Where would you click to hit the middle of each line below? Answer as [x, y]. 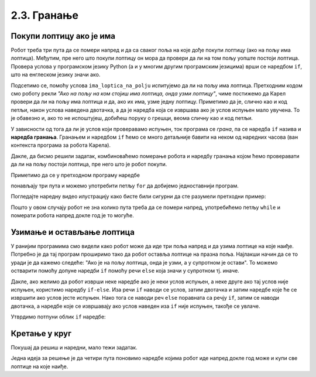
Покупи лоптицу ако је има [63, 36]
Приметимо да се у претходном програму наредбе [75, 175]
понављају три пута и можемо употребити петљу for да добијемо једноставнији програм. [125, 186]
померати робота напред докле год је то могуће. [72, 215]
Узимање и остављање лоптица [73, 232]
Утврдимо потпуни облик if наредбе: [58, 317]
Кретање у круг [41, 333]
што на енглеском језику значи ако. [56, 75]
